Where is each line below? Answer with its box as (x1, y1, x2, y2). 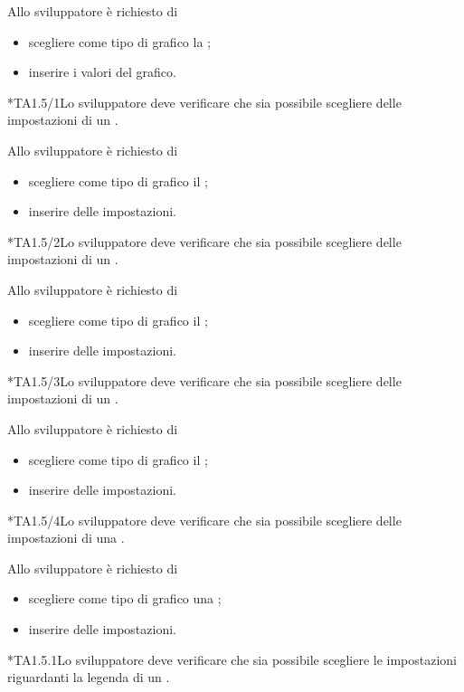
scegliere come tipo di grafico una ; (28, 589, 222, 608)
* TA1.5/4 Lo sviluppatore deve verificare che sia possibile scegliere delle (7, 510, 402, 529)
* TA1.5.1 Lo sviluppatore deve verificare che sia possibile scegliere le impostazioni (7, 649, 458, 668)
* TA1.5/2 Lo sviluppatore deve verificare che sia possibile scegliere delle (7, 232, 402, 251)
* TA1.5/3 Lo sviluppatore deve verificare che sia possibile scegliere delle (7, 371, 402, 390)
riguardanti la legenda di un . (7, 668, 170, 687)
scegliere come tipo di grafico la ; (28, 32, 211, 51)
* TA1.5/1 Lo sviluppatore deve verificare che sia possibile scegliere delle (7, 92, 402, 111)
